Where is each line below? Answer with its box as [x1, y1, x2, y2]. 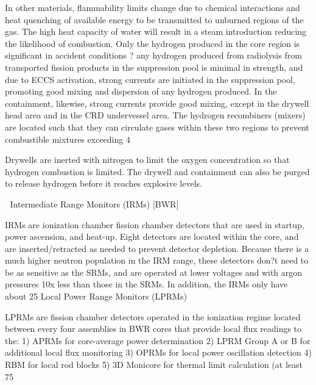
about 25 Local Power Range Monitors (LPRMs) [5, 290, 187, 303]
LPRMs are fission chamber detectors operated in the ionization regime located [5, 310, 301, 323]
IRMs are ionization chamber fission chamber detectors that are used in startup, [5, 218, 304, 231]
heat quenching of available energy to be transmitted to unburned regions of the [5, 13, 304, 26]
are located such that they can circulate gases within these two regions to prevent [5, 120, 309, 133]
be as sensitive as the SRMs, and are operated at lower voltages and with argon [5, 265, 303, 278]
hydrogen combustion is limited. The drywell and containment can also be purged [5, 165, 310, 178]
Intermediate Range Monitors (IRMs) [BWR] [10, 197, 179, 210]
